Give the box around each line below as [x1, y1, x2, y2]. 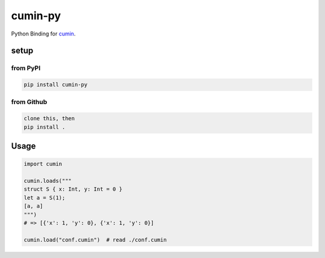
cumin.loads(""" [23, 177, 72, 185]
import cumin [23, 161, 63, 168]
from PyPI [11, 64, 41, 72]
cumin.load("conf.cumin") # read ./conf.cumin [23, 236, 167, 243]
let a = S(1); [23, 194, 66, 201]
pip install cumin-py [23, 81, 88, 88]
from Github [11, 98, 48, 106]
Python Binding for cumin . [11, 30, 76, 37]
